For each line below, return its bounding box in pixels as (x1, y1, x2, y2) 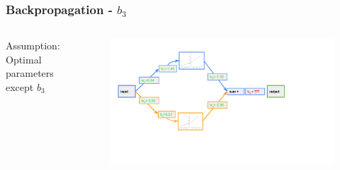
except (6, 80, 34, 94)
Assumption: (6, 38, 60, 53)
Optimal (6, 51, 42, 66)
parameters (6, 66, 54, 80)
